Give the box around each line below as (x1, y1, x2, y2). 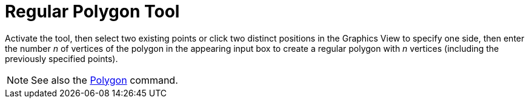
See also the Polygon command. (31, 73, 178, 86)
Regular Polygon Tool (5, 1, 180, 22)
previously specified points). (5, 53, 118, 64)
